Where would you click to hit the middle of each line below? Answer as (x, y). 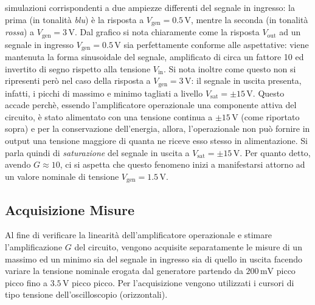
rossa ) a (20, 32)
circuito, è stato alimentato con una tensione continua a (109, 116)
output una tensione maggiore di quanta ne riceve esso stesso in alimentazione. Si (156, 140)
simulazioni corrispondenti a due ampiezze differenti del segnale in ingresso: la (150, 7)
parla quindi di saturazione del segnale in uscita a (97, 152)
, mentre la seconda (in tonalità (249, 19)
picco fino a (26, 282)
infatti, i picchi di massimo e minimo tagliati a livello (104, 93)
